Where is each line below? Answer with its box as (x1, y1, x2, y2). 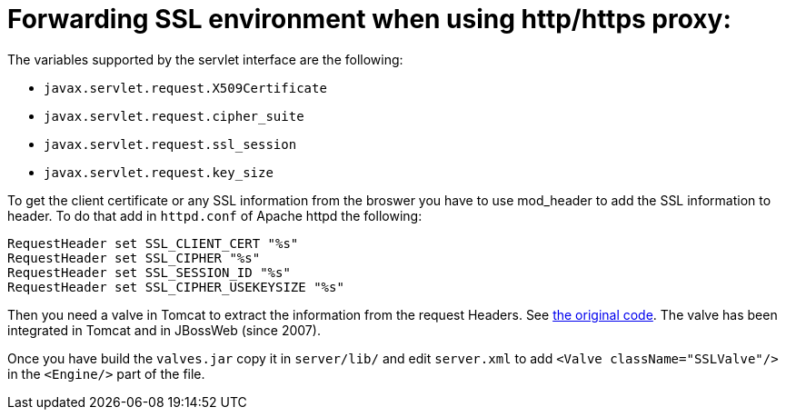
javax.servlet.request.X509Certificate (44, 80, 327, 95)
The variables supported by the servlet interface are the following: (7, 51, 403, 67)
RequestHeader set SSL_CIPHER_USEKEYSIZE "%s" (7, 279, 344, 294)
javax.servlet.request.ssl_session (44, 136, 297, 152)
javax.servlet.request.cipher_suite (44, 108, 304, 124)
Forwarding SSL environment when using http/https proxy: (7, 4, 731, 35)
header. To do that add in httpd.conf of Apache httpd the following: (7, 207, 423, 223)
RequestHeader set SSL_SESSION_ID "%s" (7, 264, 291, 280)
